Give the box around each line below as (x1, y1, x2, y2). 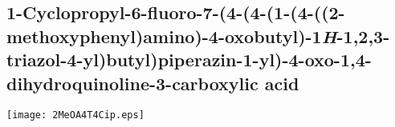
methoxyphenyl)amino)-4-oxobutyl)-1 (6, 23, 322, 48)
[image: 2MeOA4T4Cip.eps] (6, 109, 145, 121)
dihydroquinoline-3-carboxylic (6, 70, 259, 95)
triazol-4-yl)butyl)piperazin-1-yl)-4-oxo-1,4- (6, 47, 372, 72)
